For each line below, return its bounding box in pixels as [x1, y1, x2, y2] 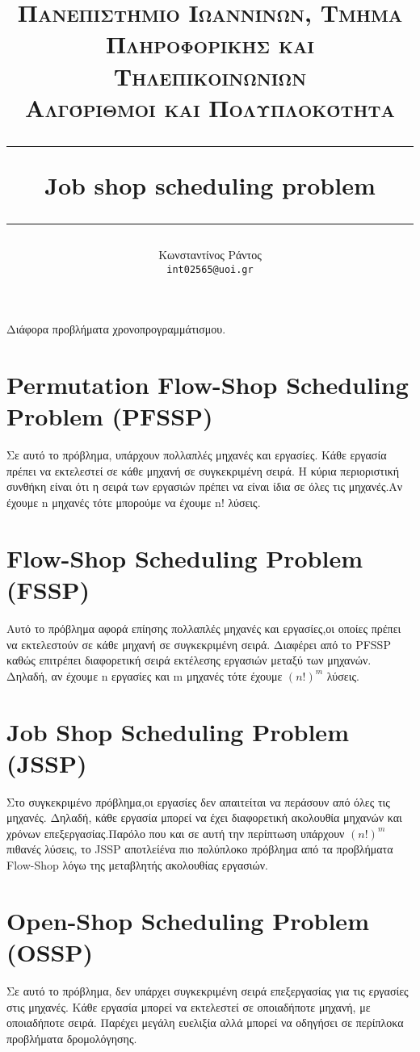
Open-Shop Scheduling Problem [6, 903, 369, 937]
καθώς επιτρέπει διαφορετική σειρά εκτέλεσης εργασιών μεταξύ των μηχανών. [6, 652, 372, 669]
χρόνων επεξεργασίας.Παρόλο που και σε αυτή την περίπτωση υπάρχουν [6, 824, 345, 841]
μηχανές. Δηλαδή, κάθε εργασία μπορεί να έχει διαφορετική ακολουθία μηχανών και [6, 809, 402, 826]
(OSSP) [6, 936, 94, 968]
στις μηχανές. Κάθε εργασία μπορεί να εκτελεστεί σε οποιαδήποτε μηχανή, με [6, 998, 371, 1015]
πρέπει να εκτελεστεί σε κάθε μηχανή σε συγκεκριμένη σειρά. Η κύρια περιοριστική [6, 462, 400, 479]
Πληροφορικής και [105, 27, 315, 61]
